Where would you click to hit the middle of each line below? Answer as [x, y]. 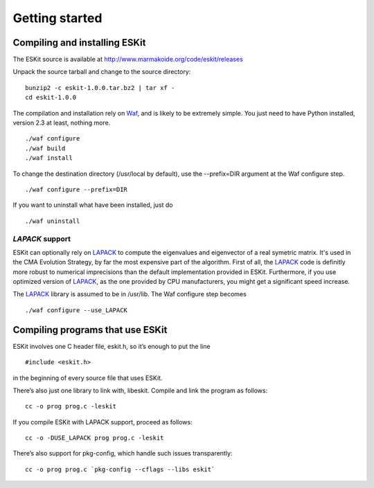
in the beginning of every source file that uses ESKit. [88, 378]
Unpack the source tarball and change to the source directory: [102, 72]
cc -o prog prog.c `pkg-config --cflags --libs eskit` [120, 469]
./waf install [49, 158]
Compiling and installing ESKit [79, 43]
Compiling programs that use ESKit [90, 330]
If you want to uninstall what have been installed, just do [93, 205]
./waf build [45, 148]
